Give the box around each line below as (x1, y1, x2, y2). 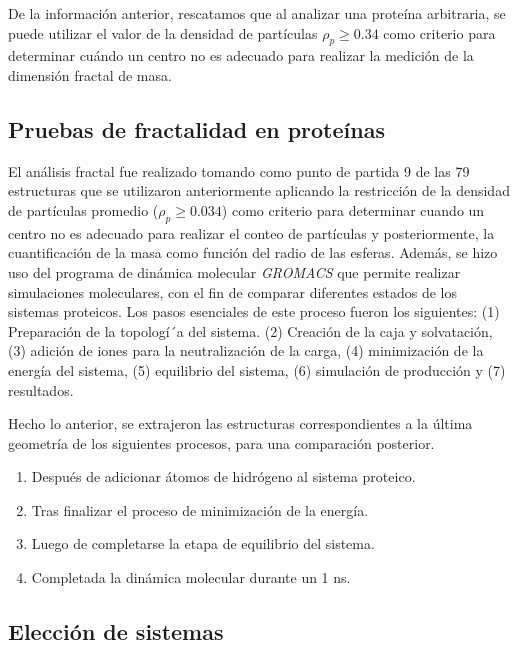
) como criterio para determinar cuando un (221, 199, 485, 220)
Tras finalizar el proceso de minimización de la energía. (31, 499, 369, 520)
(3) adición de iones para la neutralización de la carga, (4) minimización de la (8, 340, 484, 361)
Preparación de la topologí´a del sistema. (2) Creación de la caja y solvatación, (8, 320, 493, 341)
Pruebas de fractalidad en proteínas (8, 113, 385, 144)
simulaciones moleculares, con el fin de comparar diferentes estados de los (8, 281, 458, 302)
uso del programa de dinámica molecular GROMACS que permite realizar (8, 261, 461, 282)
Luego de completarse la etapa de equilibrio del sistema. (31, 533, 375, 554)
